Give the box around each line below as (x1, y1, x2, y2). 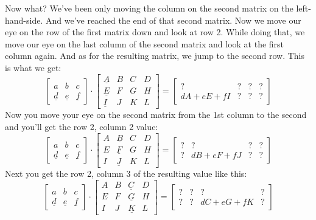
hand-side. (5, 13, 43, 26)
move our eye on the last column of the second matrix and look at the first (5, 37, 284, 50)
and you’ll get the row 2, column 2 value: (5, 120, 158, 132)
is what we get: (5, 61, 61, 74)
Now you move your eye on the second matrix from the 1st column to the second (5, 108, 307, 121)
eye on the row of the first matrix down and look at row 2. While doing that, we (5, 26, 305, 38)
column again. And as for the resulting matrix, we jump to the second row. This (5, 49, 305, 62)
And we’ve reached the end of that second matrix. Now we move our (45, 13, 301, 26)
